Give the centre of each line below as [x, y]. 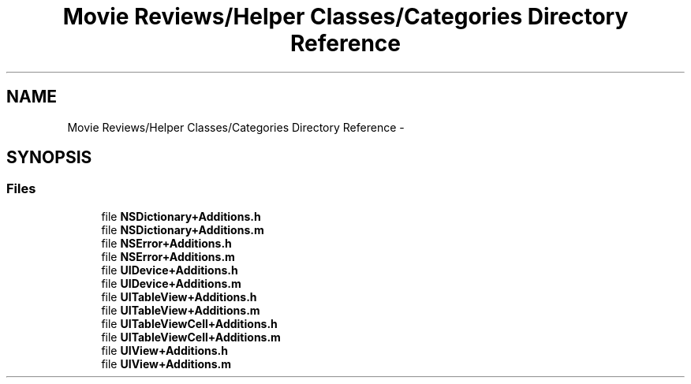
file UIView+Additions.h [164, 350]
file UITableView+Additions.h [179, 296]
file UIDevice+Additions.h [170, 270]
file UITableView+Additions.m [181, 310]
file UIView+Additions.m [166, 363]
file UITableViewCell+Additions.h [189, 323]
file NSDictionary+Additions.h [181, 216]
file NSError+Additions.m [168, 256]
